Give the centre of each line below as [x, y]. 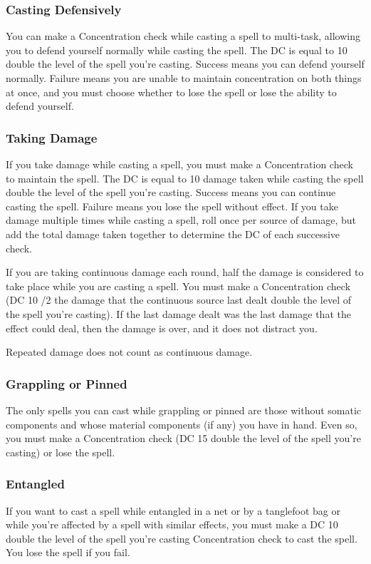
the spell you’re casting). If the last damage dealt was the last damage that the [178, 313]
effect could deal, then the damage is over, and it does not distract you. [162, 328]
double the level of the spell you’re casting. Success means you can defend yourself [185, 64]
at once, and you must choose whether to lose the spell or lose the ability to [171, 92]
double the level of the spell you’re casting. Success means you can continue [171, 192]
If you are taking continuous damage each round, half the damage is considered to [185, 272]
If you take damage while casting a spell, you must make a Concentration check [179, 164]
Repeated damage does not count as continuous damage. [129, 352]
